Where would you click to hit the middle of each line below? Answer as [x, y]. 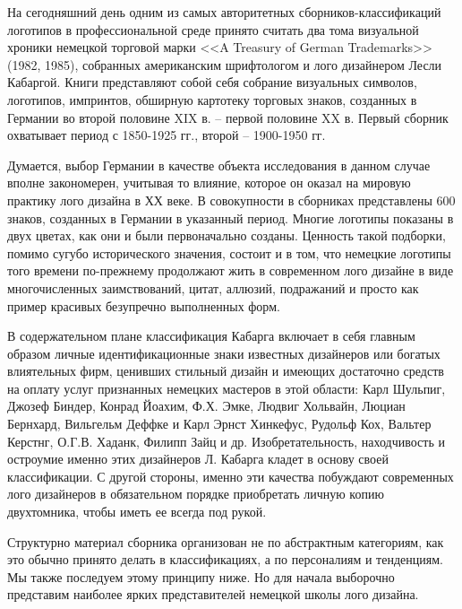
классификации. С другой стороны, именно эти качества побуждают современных [231, 476]
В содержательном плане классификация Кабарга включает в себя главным [211, 336]
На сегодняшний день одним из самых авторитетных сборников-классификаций [224, 12]
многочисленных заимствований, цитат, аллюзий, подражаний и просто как [213, 287]
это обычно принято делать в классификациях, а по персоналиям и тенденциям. [225, 559]
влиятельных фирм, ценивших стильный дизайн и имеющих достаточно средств [226, 371]
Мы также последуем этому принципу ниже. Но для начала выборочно [201, 576]
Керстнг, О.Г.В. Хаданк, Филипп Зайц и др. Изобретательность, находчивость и [226, 441]
